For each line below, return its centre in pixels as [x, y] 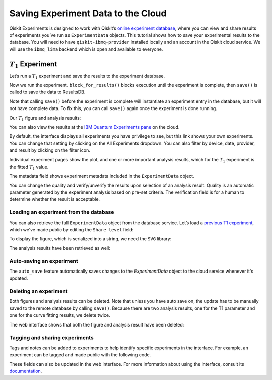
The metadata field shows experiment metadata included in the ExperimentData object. [102, 176]
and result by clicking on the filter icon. [50, 150]
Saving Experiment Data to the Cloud [88, 13]
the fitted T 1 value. [29, 167]
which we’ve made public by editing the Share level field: [72, 230]
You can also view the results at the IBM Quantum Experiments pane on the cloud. [94, 127]
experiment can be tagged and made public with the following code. [80, 355]
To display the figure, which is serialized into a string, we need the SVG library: [90, 239]
